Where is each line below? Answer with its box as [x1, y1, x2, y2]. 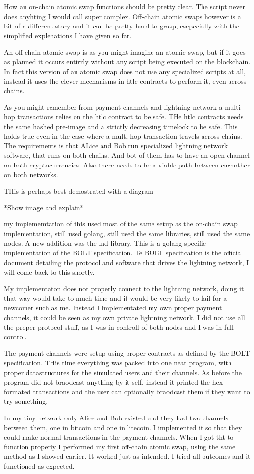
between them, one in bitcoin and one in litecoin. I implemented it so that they [4, 422, 242, 432]
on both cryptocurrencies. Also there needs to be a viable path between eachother [4, 159, 250, 169]
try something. [4, 396, 48, 406]
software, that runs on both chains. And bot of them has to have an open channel [4, 150, 250, 160]
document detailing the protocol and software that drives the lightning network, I [4, 257, 249, 267]
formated [4, 386, 31, 396]
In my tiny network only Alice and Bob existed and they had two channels [4, 412, 228, 422]
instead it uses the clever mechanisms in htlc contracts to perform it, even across [4, 76, 247, 86]
